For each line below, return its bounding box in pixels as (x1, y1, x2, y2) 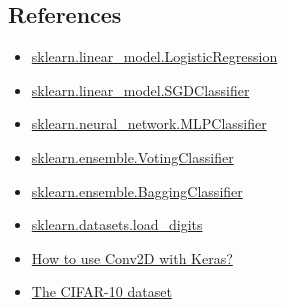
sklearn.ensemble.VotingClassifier (31, 146, 234, 167)
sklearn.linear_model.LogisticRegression (31, 46, 278, 67)
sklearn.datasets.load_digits (31, 214, 203, 235)
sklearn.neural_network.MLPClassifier (31, 113, 267, 134)
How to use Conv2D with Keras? (31, 247, 233, 268)
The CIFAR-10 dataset (31, 281, 172, 302)
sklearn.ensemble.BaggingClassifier (31, 180, 243, 201)
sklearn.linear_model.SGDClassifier (31, 79, 250, 100)
